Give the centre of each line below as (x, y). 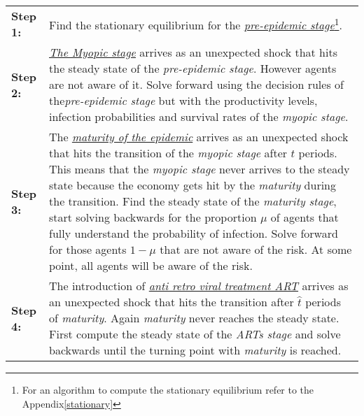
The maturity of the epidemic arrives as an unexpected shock (199, 137)
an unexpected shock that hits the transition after (171, 302)
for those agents (88, 249)
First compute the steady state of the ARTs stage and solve (195, 334)
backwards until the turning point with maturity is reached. (195, 350)
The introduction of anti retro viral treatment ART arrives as (199, 286)
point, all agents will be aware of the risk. (151, 265)
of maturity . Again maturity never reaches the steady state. (194, 318)
